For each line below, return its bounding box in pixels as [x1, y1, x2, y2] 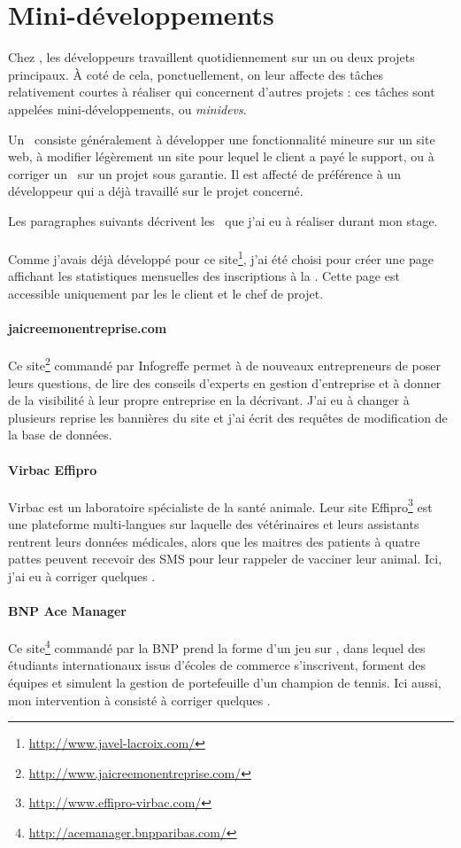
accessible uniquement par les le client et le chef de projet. [8, 284, 324, 302]
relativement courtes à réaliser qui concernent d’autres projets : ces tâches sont [8, 82, 435, 101]
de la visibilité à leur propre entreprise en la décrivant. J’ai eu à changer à [8, 391, 410, 409]
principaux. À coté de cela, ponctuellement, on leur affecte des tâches [8, 65, 384, 83]
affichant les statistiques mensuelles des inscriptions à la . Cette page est [8, 267, 400, 285]
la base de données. [8, 425, 112, 444]
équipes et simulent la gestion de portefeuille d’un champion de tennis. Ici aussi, [8, 673, 442, 691]
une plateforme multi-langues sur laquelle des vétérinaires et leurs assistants [8, 514, 419, 533]
